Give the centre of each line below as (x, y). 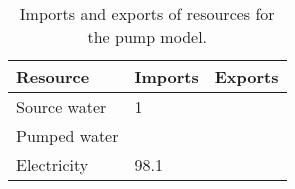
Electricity (52, 164)
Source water (61, 106)
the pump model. (147, 36)
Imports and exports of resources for (147, 13)
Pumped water (67, 135)
